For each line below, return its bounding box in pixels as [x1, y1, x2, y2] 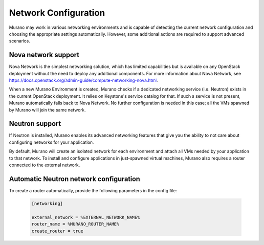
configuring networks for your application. [9, 139, 94, 145]
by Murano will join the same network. [9, 107, 86, 112]
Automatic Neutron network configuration [9, 175, 140, 183]
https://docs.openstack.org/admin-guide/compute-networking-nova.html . [9, 77, 158, 83]
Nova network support [9, 51, 80, 59]
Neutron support [9, 120, 61, 128]
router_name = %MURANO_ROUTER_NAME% [31, 222, 120, 227]
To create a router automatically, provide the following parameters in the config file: [9, 187, 177, 193]
